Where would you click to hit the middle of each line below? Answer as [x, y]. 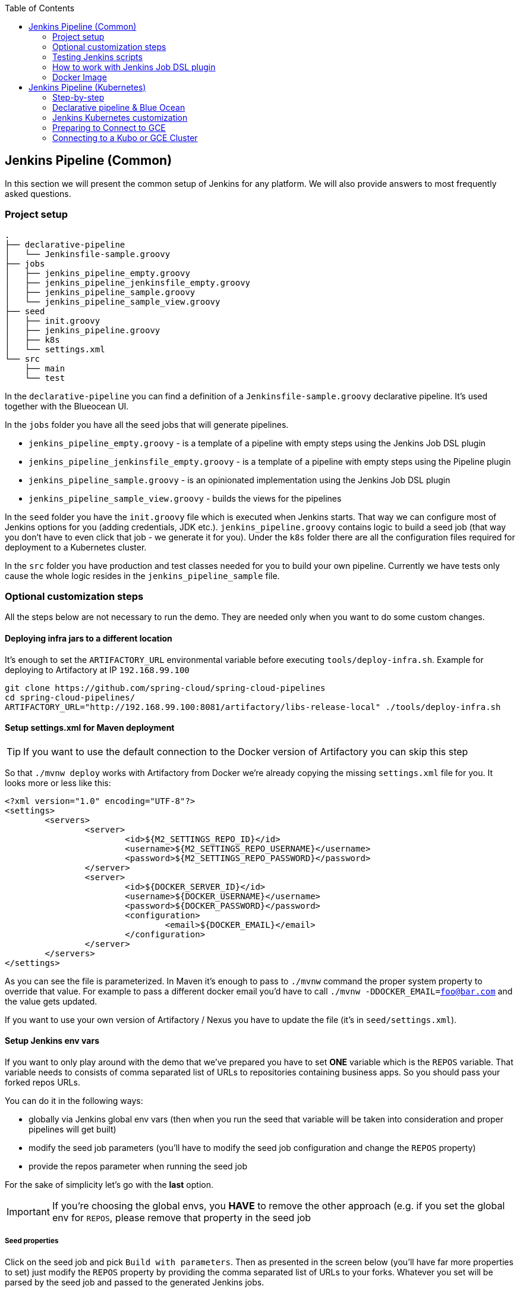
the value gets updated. [51, 1001]
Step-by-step [78, 97]
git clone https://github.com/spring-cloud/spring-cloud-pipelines [165, 688]
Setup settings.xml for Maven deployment [90, 728]
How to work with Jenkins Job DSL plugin [134, 67]
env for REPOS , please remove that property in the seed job [182, 1218]
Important [28, 1212]
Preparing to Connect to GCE [109, 128]
